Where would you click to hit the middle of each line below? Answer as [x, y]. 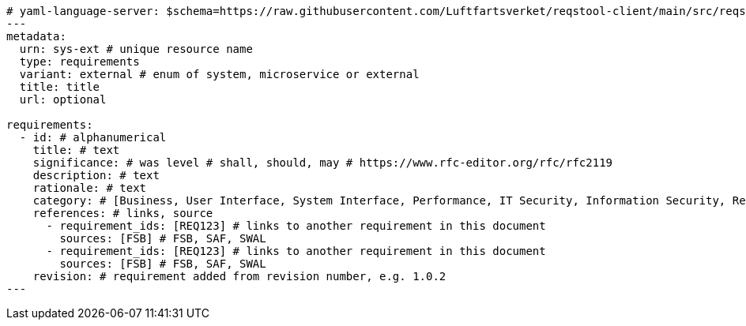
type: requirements [79, 62]
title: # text [76, 150]
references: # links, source [123, 213]
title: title [60, 87]
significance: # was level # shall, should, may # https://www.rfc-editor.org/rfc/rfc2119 [323, 163]
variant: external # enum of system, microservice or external [219, 74]
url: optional [63, 99]
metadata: [36, 36]
